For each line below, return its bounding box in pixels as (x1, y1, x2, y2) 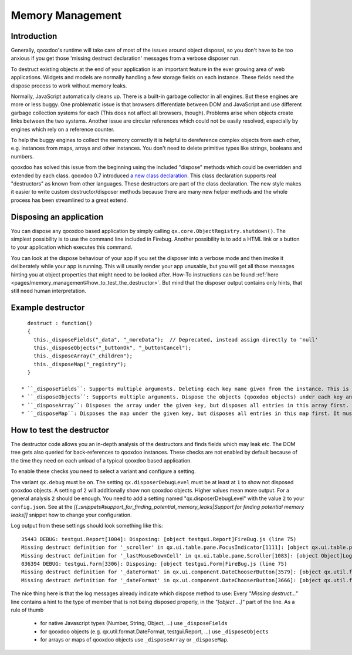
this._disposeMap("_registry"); (33, 361, 127, 367)
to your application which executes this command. (11, 244, 133, 251)
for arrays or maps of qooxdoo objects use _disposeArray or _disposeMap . (40, 636, 229, 643)
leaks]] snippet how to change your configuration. (11, 511, 132, 519)
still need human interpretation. (11, 288, 86, 295)
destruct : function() (27, 320, 93, 326)
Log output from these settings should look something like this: (11, 522, 164, 529)
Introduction (11, 31, 57, 41)
